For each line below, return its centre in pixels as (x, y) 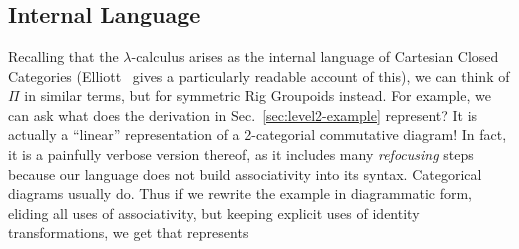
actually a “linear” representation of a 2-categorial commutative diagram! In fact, (257, 134)
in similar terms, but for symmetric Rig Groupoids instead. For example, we (257, 95)
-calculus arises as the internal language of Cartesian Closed (315, 55)
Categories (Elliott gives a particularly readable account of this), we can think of (259, 75)
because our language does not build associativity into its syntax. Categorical (245, 173)
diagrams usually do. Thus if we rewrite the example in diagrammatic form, (240, 193)
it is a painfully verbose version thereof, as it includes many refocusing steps (241, 153)
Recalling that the (63, 55)
